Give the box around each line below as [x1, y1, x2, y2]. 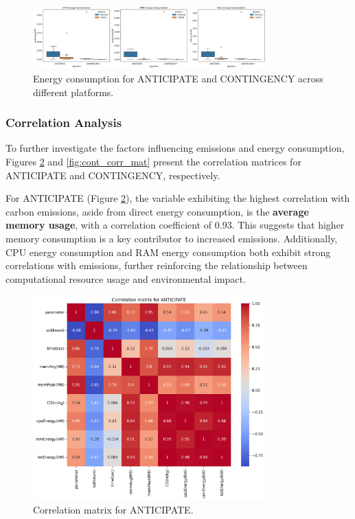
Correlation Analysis [5, 114, 122, 131]
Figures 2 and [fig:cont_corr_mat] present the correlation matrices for [5, 154, 301, 168]
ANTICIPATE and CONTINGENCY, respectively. [5, 168, 220, 182]
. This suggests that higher [231, 218, 345, 232]
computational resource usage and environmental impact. [5, 271, 246, 286]
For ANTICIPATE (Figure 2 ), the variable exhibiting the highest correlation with [5, 191, 350, 205]
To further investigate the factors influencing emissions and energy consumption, [5, 141, 345, 155]
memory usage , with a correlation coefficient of [5, 218, 212, 232]
